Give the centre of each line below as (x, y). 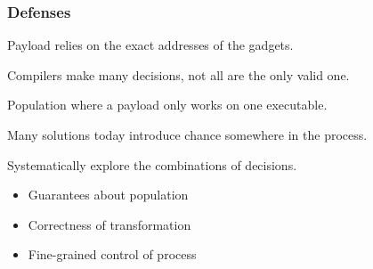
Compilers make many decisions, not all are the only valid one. (178, 74)
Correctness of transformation (109, 224)
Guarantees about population (108, 195)
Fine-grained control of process (112, 254)
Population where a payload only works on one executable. (167, 105)
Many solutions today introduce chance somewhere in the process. (187, 134)
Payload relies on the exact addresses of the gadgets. (150, 45)
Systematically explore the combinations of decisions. (152, 164)
